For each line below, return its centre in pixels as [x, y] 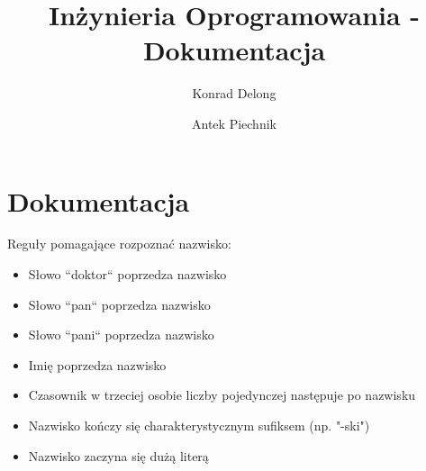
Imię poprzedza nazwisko [97, 364]
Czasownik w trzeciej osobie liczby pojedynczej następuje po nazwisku [222, 395]
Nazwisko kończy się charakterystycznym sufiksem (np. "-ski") [199, 425]
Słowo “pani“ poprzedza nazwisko [121, 335]
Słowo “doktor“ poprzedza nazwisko [127, 274]
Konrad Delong [234, 93]
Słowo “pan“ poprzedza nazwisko [119, 304]
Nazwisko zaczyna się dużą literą [118, 455]
